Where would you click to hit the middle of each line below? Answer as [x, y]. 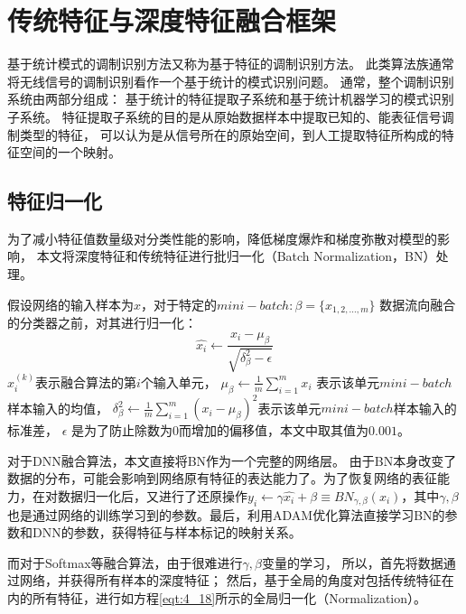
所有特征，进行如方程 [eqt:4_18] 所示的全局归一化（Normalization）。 [229, 598]
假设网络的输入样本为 [70, 304]
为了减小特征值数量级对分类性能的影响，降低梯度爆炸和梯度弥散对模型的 [222, 238]
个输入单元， [178, 381]
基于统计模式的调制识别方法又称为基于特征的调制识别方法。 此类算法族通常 [231, 64]
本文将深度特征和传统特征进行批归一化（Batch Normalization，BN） [236, 256]
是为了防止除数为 [122, 430]
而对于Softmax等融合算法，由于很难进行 [125, 562]
